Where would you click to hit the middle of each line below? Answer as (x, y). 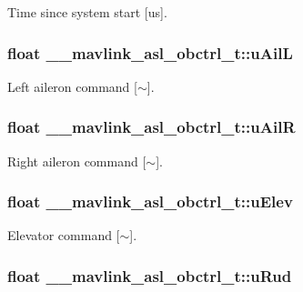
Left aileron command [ (72, 86)
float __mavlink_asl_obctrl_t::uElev (150, 201)
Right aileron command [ (77, 161)
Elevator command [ (64, 235)
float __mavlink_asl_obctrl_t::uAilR (151, 127)
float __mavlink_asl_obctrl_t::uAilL (150, 52)
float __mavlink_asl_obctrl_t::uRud (150, 275)
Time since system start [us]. (87, 12)
